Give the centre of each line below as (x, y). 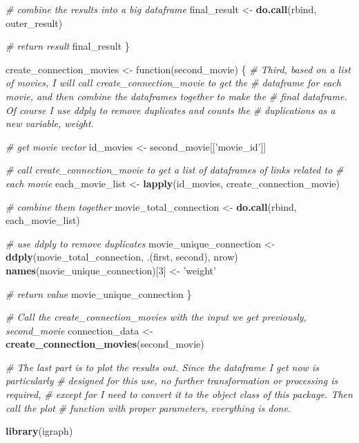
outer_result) (34, 22)
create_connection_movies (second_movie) (105, 344)
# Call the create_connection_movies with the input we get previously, (156, 317)
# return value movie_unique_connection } (99, 293)
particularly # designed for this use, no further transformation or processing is (172, 380)
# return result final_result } (68, 46)
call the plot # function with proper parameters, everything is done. (148, 407)
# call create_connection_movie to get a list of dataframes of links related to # (175, 170)
